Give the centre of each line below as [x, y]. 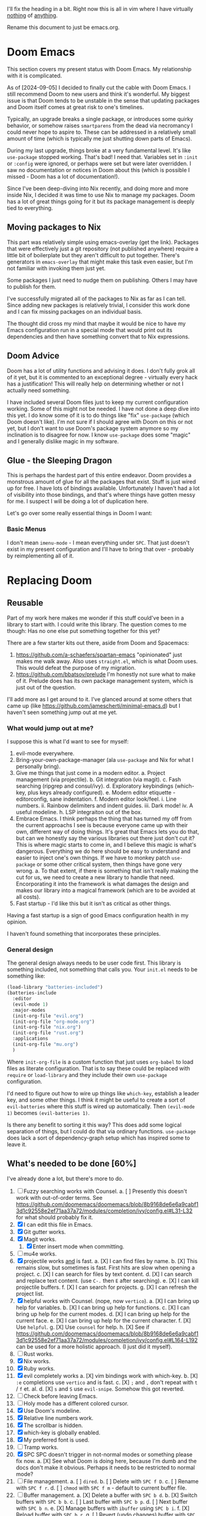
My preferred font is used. [57, 1440]
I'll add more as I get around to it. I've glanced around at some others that [99, 699]
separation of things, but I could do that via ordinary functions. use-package [101, 1131]
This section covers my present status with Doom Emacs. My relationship [99, 69]
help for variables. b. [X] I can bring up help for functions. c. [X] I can [103, 1307]
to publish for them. [32, 286]
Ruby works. [39, 1368]
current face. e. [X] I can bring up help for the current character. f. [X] [103, 1320]
